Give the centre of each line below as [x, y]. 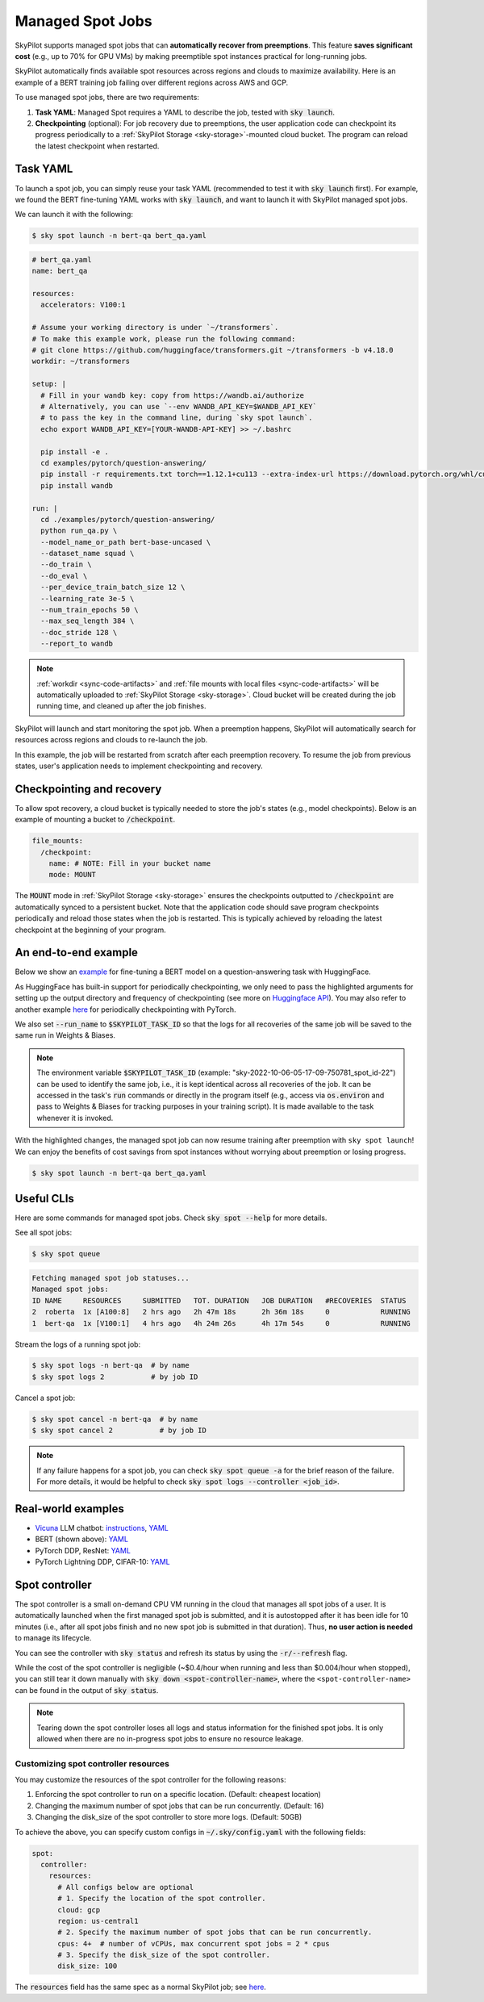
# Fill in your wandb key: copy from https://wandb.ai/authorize [173, 395]
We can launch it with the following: [74, 215]
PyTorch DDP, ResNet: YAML [83, 1550]
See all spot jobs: [44, 1233]
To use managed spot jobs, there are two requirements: [107, 98]
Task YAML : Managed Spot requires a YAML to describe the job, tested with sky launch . [185, 112]
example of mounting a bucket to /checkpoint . [95, 820]
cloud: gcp [79, 1910]
